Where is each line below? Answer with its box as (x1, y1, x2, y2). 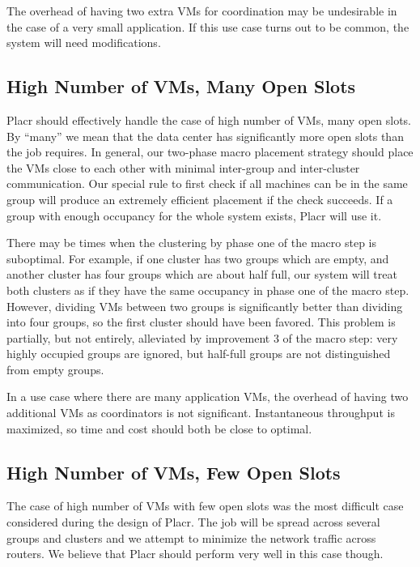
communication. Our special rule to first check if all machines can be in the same (6, 175, 408, 192)
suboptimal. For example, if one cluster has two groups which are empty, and (6, 249, 389, 266)
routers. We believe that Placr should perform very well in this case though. (6, 545, 384, 562)
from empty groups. (6, 360, 104, 377)
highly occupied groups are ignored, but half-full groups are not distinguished (6, 345, 391, 362)
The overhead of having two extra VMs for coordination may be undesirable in (6, 2, 397, 19)
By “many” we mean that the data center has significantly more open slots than (6, 127, 404, 144)
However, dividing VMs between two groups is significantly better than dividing (6, 297, 403, 314)
